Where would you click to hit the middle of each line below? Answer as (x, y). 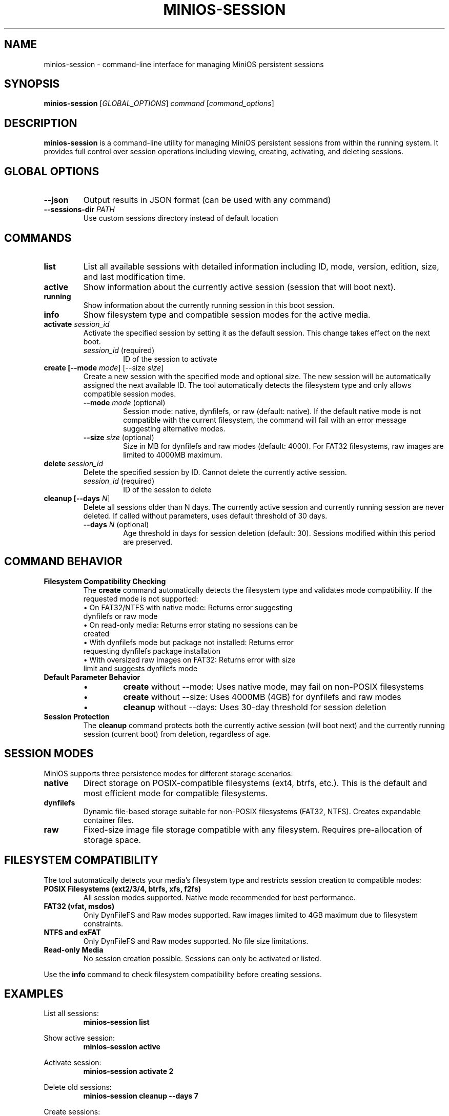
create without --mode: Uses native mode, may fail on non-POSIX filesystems (273, 686)
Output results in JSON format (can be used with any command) (207, 200)
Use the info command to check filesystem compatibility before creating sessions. (183, 974)
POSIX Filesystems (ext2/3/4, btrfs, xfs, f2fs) (123, 888)
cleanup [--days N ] (77, 498)
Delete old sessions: (78, 1087)
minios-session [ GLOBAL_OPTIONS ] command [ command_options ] (159, 104)
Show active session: (79, 1038)
